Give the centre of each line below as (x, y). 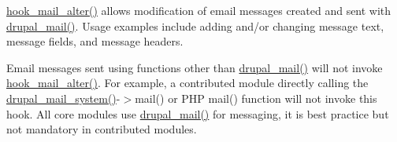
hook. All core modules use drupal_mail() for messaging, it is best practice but (198, 113)
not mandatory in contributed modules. (102, 129)
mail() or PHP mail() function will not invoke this (256, 98)
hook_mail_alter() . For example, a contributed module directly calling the (187, 83)
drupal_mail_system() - (63, 98)
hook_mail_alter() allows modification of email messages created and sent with (199, 10)
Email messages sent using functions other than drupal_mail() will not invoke (195, 67)
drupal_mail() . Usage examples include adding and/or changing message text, (195, 25)
